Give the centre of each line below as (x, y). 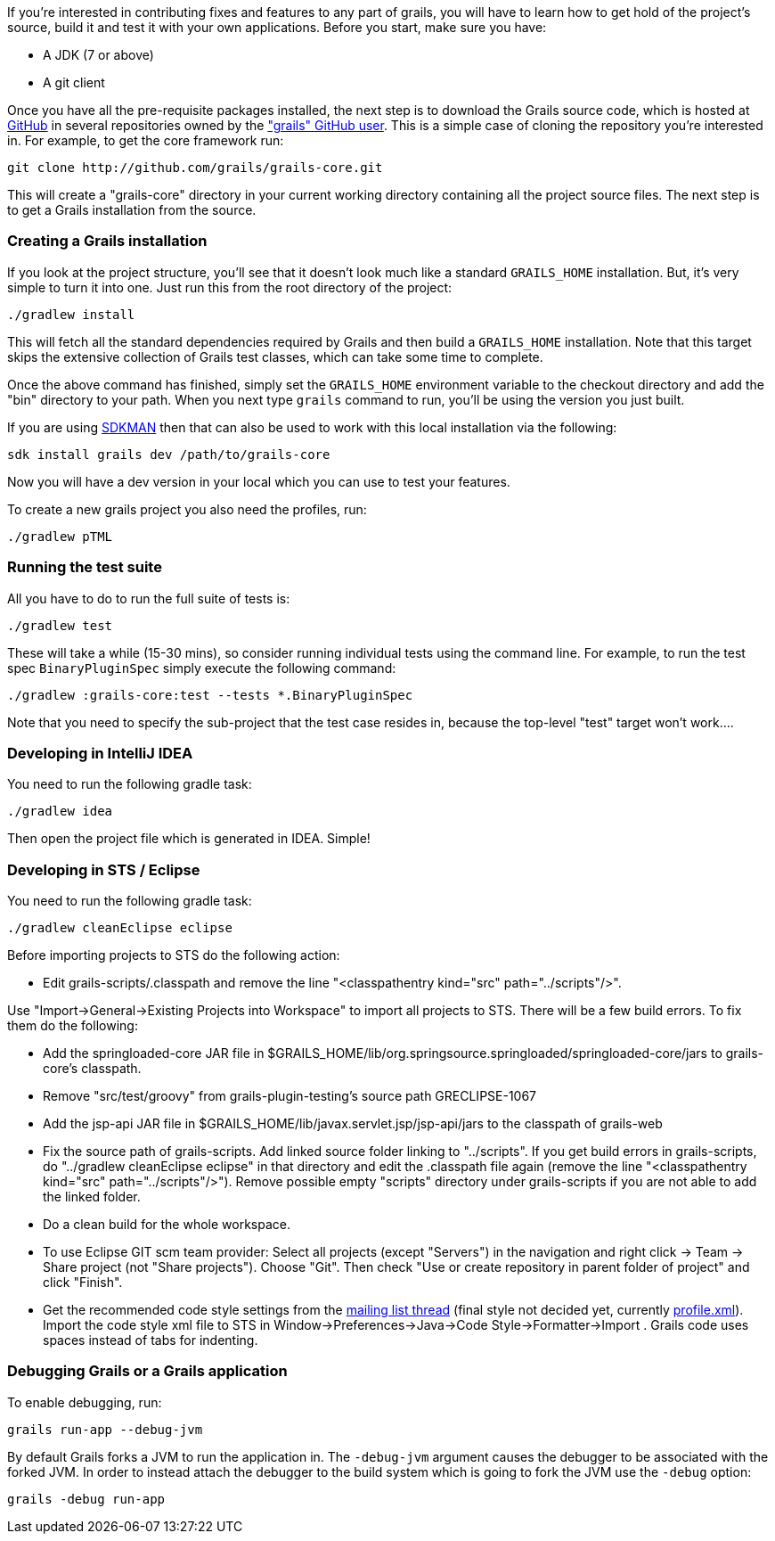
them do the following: (73, 1025)
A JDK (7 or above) (98, 55)
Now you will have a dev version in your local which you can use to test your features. (259, 481)
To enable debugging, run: (85, 1402)
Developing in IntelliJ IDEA (100, 753)
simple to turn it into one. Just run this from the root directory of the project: (230, 287)
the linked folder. (92, 1197)
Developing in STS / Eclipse (104, 869)
